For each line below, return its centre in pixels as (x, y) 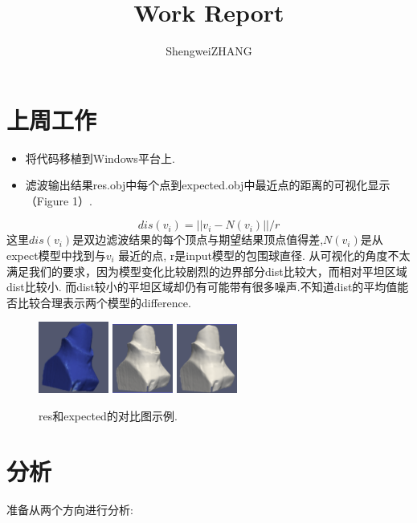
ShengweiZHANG (209, 51)
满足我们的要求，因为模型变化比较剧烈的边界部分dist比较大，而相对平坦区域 (207, 271)
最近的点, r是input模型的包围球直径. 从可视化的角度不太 (264, 255)
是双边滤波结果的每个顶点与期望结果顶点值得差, (198, 239)
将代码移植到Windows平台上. (100, 158)
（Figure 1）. (59, 200)
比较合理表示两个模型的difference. (104, 302)
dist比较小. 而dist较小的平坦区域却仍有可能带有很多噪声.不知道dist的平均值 (202, 287)
